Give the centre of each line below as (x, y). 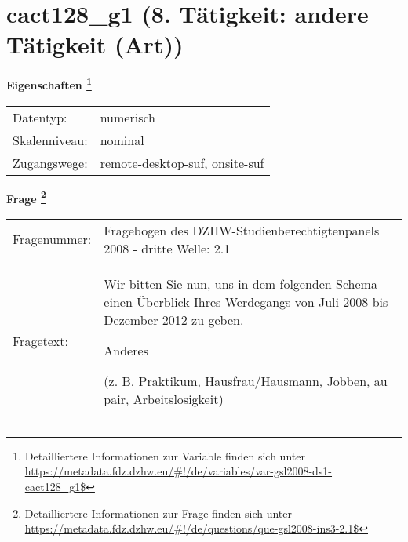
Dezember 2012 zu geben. (174, 319)
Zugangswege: (50, 162)
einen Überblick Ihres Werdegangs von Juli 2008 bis (246, 301)
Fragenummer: (52, 239)
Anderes (126, 350)
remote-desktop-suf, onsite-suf (182, 162)
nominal (122, 140)
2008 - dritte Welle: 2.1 (167, 248)
